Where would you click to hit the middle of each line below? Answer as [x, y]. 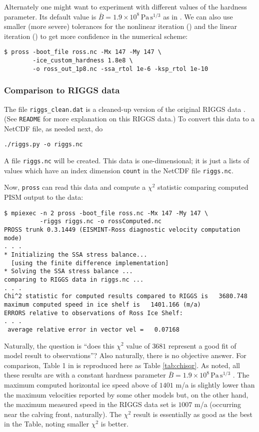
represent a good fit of [202, 345]
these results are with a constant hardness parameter [85, 375]
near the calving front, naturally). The [63, 414]
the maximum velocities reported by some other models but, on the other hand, [126, 394]
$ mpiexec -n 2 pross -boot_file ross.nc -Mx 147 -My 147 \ [106, 213]
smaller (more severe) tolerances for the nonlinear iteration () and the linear [121, 26]
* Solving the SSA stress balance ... [68, 271]
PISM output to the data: [44, 197]
